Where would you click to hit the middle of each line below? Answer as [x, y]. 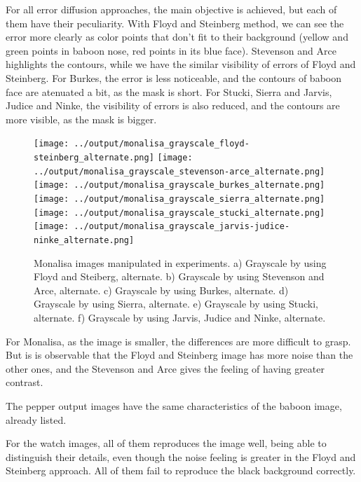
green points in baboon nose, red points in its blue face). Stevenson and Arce [171, 50]
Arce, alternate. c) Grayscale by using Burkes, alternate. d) [161, 290]
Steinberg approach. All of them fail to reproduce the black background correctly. [181, 470]
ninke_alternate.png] [84, 240]
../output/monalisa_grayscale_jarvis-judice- [182, 227]
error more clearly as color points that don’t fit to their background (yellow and [177, 37]
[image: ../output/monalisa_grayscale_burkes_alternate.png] [179, 185]
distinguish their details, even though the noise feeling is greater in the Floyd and [181, 456]
